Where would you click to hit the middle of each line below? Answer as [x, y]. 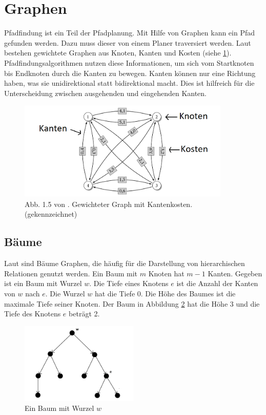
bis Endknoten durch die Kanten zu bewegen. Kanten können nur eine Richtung [130, 73]
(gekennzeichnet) [51, 214]
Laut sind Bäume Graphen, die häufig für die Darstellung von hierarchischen [125, 263]
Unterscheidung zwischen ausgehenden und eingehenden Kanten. [106, 93]
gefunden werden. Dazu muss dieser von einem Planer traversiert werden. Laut [128, 42]
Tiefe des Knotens [33, 314]
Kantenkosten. [170, 204]
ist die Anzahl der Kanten [217, 283]
